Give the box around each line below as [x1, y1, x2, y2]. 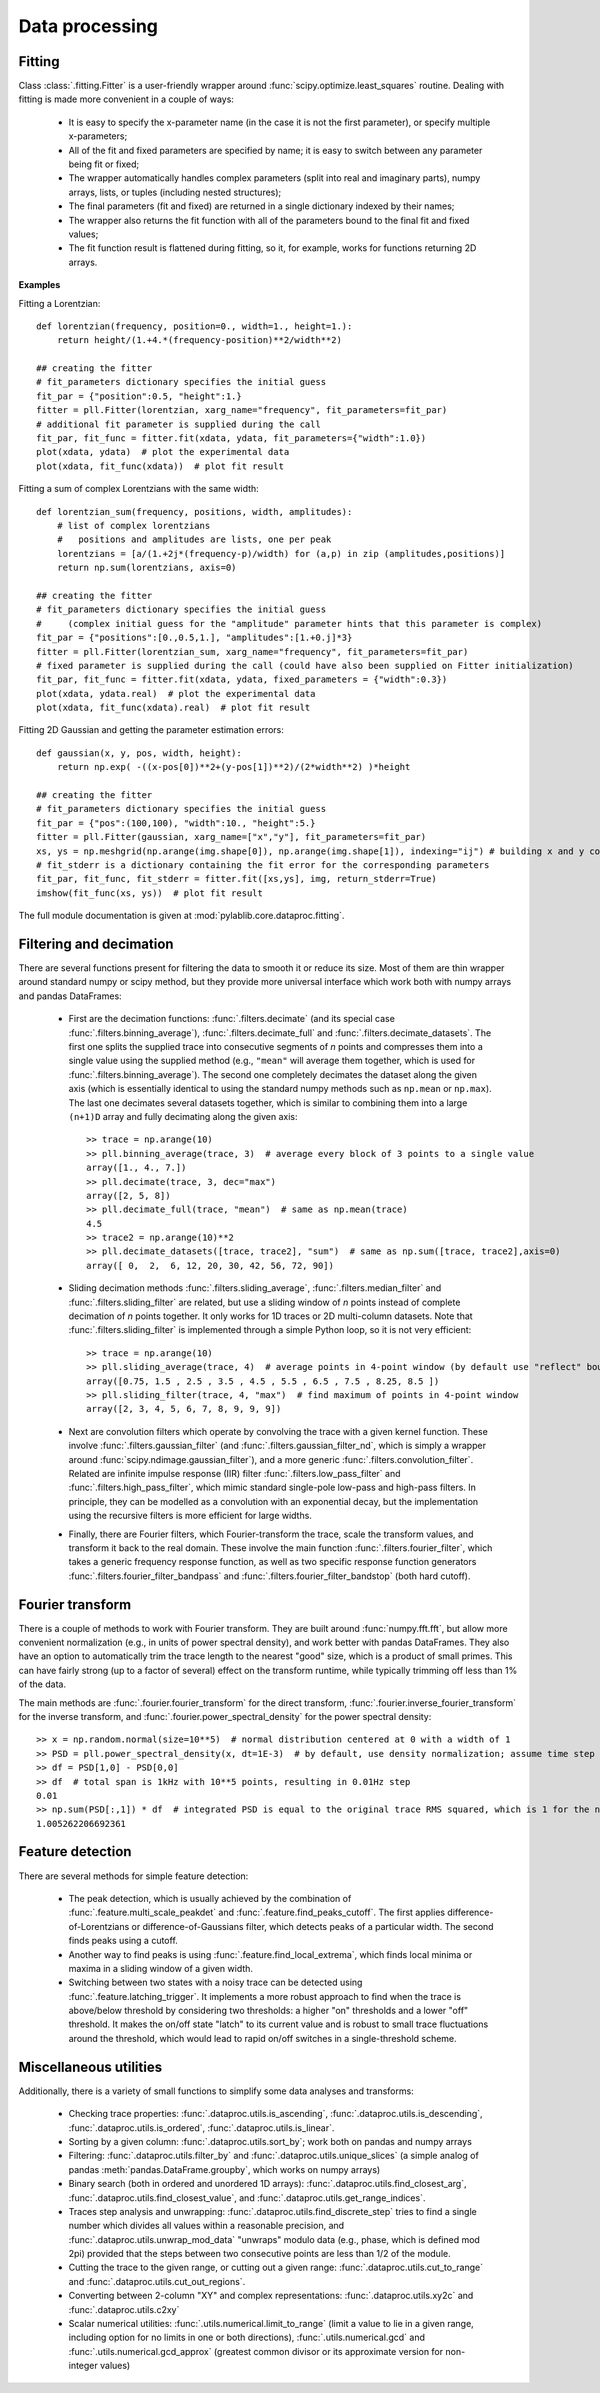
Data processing [18, 15, 159, 37]
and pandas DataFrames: [18, 990, 122, 1002]
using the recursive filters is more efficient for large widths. [68, 1510, 312, 1522]
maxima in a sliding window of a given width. [68, 1962, 254, 1974]
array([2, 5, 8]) [86, 1190, 171, 1201]
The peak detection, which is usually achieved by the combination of [68, 1892, 352, 1904]
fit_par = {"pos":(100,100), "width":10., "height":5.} [36, 817, 316, 829]
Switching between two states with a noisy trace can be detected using [68, 1976, 363, 1989]
